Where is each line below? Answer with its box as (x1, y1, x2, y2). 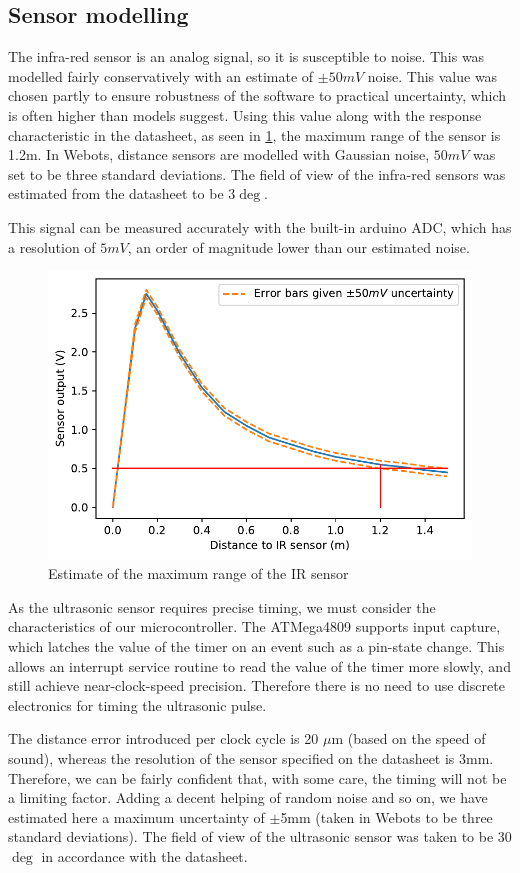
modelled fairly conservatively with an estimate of (8, 65, 314, 86)
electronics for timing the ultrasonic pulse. (8, 694, 267, 715)
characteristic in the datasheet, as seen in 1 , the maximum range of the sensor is (8, 124, 501, 145)
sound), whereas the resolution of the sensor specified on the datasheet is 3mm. (8, 747, 494, 768)
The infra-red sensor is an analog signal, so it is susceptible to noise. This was (8, 46, 485, 67)
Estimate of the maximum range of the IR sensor (48, 563, 349, 584)
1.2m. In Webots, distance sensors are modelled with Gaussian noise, (8, 144, 430, 165)
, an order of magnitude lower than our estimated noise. (127, 236, 470, 257)
